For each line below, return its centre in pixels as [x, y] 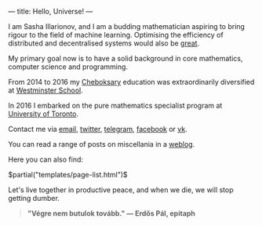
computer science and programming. [68, 67]
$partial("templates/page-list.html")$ [68, 175]
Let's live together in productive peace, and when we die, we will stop [121, 190]
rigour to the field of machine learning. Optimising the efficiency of [116, 35]
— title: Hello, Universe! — [51, 11]
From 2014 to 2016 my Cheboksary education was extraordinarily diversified [131, 82]
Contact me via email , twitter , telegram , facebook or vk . [98, 129]
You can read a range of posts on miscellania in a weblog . [102, 144]
